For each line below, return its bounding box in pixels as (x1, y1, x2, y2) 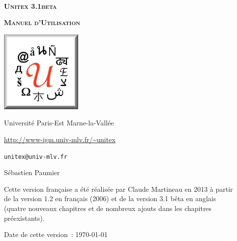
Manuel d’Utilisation (4, 17, 81, 28)
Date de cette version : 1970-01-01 (4, 229, 108, 240)
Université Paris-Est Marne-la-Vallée (4, 118, 114, 128)
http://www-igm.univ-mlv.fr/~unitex (4, 134, 116, 144)
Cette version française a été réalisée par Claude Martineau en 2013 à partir (4, 183, 233, 194)
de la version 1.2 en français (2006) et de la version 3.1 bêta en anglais (4, 193, 216, 204)
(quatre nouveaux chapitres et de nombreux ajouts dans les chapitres (4, 203, 212, 213)
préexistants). (4, 212, 45, 223)
